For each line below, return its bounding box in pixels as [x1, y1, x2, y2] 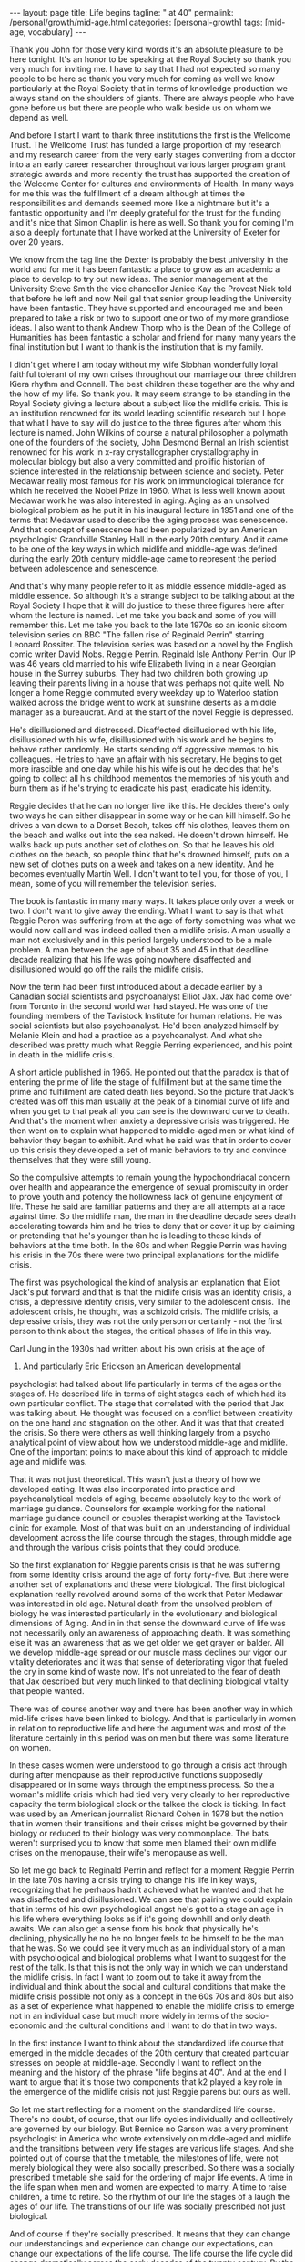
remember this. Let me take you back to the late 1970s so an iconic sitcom [9, 619, 288, 630]
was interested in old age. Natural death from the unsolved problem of [9, 1598, 273, 1609]
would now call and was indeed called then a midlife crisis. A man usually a [9, 925, 291, 935]
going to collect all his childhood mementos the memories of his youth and [9, 773, 290, 784]
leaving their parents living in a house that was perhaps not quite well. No [9, 678, 285, 689]
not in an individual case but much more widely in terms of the [9, 2011, 243, 2021]
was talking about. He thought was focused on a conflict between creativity [9, 1408, 293, 1418]
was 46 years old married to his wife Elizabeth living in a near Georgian [9, 658, 276, 668]
